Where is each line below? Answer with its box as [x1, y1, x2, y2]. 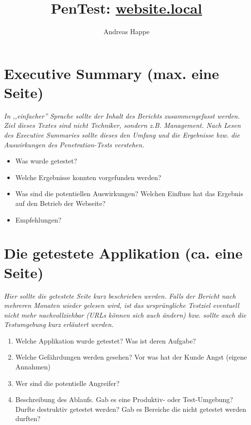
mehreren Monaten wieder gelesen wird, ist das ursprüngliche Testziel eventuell [4, 300, 239, 310]
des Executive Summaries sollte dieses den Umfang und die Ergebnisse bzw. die [4, 130, 240, 140]
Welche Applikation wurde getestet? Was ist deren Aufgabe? [15, 335, 196, 345]
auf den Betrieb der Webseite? [15, 198, 106, 208]
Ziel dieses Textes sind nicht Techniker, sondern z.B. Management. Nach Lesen [4, 120, 241, 130]
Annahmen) [15, 362, 51, 372]
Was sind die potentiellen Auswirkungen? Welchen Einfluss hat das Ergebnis [15, 188, 243, 199]
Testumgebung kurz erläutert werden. [4, 319, 114, 329]
